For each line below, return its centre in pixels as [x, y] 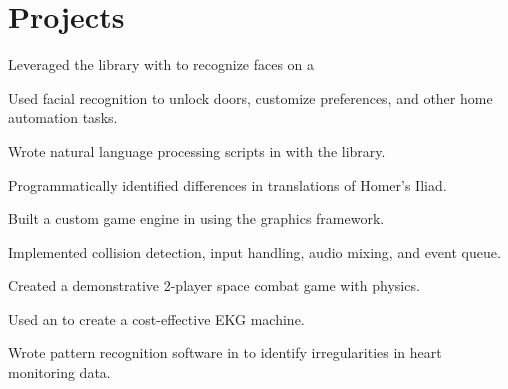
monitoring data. [59, 372]
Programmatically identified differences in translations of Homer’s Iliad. [227, 184]
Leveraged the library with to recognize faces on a [161, 64]
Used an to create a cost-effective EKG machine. [156, 318]
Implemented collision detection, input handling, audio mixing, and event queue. [254, 251]
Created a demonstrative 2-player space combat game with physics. [214, 285]
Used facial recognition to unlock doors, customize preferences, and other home [250, 97]
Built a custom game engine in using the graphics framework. [196, 218]
